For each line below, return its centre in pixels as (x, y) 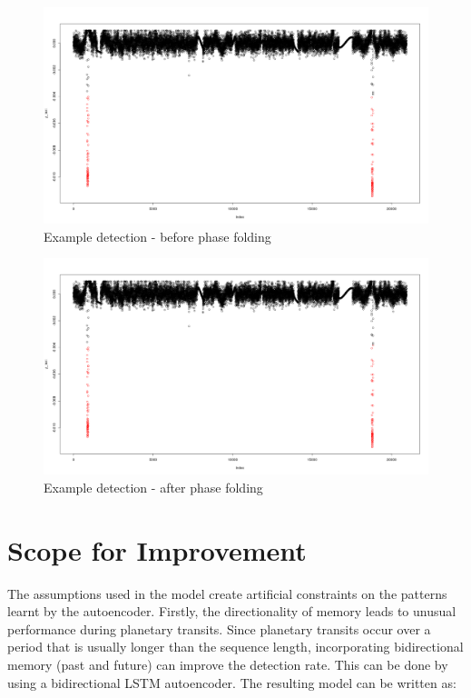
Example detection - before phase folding (157, 236)
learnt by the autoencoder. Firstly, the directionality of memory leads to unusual (232, 611)
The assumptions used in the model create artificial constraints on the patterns (227, 593)
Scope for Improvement (157, 549)
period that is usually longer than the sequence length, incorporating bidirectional (235, 647)
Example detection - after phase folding (153, 487)
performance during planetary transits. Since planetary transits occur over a (219, 628)
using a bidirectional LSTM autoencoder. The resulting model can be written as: (232, 682)
